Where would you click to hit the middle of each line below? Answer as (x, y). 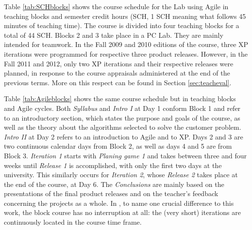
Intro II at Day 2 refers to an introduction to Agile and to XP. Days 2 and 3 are (124, 136)
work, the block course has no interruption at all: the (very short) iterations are (122, 212)
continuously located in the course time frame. (73, 222)
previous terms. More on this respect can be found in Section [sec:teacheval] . (118, 82)
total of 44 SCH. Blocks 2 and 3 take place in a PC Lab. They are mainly (114, 35)
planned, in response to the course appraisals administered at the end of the (117, 73)
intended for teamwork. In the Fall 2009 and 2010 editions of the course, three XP (126, 44)
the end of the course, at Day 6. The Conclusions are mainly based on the (114, 184)
